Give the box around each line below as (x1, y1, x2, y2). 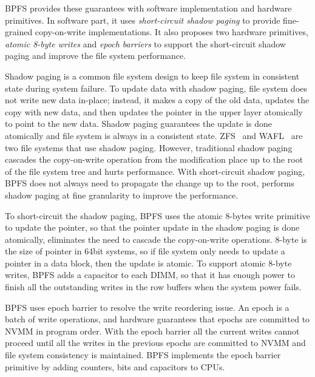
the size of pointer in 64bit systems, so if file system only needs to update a (5, 245, 285, 257)
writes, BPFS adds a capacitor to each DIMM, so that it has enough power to (5, 268, 295, 281)
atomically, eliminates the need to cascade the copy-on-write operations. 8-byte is (5, 233, 307, 245)
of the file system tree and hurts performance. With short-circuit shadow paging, (5, 165, 305, 177)
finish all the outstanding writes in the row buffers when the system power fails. (5, 280, 302, 293)
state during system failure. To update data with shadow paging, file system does (5, 81, 308, 94)
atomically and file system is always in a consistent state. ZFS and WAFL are (5, 129, 303, 141)
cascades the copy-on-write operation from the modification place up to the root (5, 153, 303, 166)
